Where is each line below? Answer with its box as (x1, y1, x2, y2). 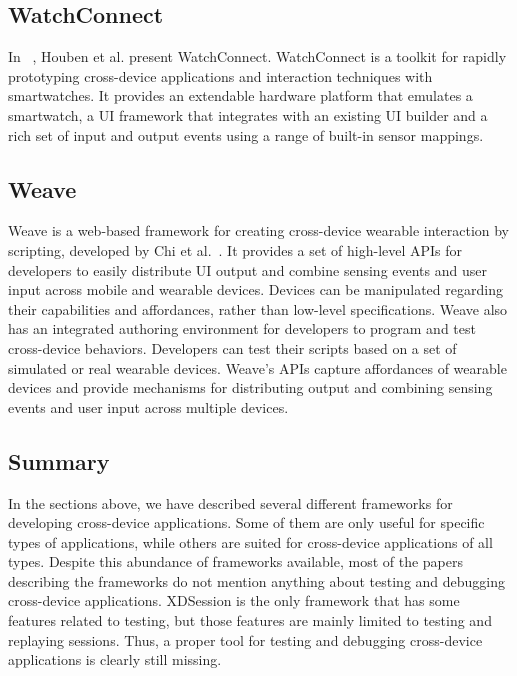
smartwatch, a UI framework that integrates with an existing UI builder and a (8, 104, 488, 125)
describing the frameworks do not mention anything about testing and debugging (8, 570, 506, 591)
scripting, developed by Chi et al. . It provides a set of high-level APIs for (8, 239, 463, 260)
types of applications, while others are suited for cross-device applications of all (8, 531, 493, 552)
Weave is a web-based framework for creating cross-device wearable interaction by (8, 220, 510, 241)
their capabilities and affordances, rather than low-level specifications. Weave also (8, 298, 508, 319)
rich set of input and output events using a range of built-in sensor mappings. (8, 124, 484, 145)
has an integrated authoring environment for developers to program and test (8, 318, 476, 339)
